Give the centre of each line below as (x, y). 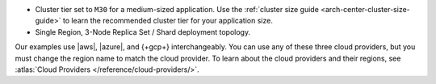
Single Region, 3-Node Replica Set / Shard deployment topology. (143, 31)
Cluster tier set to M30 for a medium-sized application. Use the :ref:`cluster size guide (177, 9)
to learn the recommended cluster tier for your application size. (168, 21)
